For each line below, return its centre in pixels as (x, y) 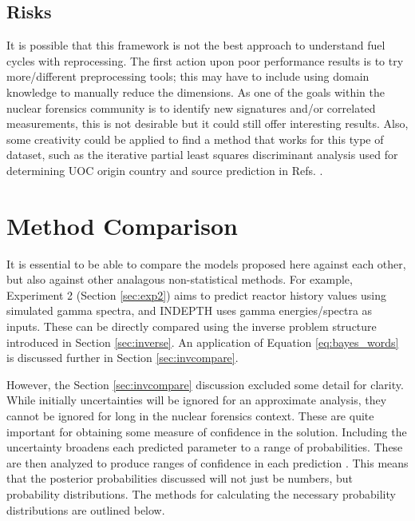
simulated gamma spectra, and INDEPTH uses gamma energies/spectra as (190, 310)
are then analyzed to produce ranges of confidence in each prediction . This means (207, 462)
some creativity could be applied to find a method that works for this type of (195, 139)
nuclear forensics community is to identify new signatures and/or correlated (191, 107)
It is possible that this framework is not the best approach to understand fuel (196, 45)
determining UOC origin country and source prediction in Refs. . (165, 170)
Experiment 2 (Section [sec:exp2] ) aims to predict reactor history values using (197, 294)
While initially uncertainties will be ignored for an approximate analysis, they (197, 400)
